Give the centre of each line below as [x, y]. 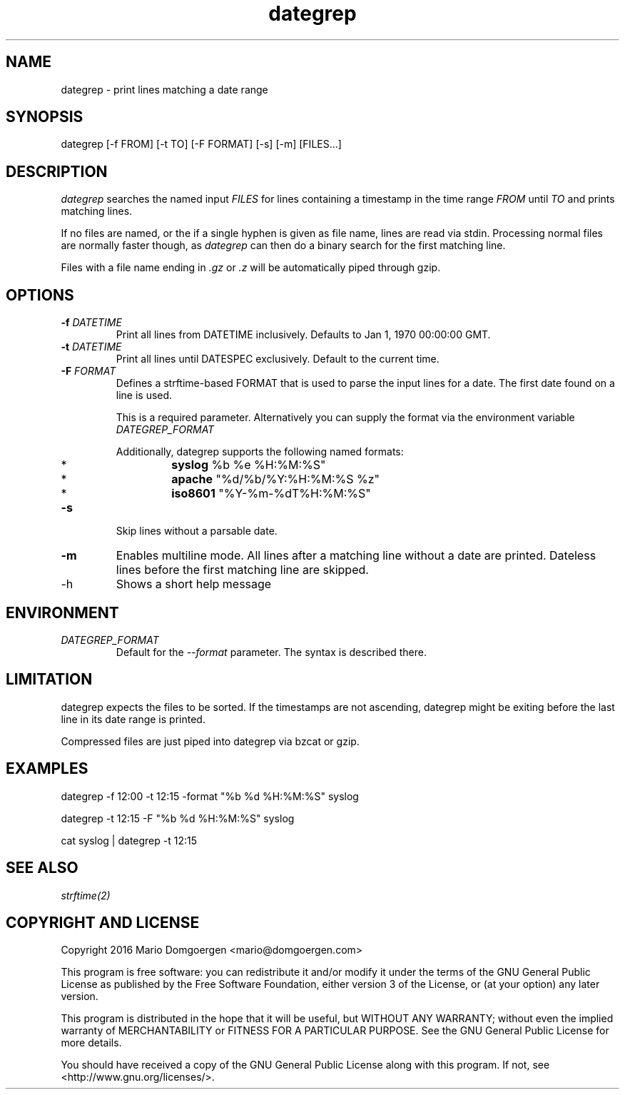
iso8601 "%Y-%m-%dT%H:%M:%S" [271, 494]
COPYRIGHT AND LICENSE [103, 922]
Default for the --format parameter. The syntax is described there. [271, 652]
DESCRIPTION [57, 171]
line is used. [144, 395]
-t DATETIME [91, 347]
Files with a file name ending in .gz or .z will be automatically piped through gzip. [251, 268]
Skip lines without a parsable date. [197, 531]
